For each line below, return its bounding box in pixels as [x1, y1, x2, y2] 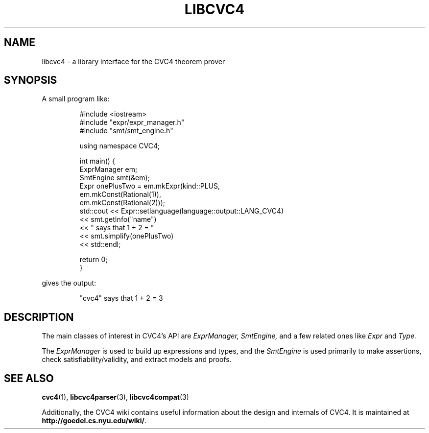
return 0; [79, 255, 108, 264]
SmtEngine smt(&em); [79, 173, 150, 182]
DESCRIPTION [4, 311, 74, 323]
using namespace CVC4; [79, 142, 160, 150]
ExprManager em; [79, 165, 138, 174]
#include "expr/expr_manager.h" [79, 118, 185, 127]
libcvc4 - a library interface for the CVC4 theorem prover [42, 57, 225, 66]
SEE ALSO [4, 372, 54, 385]
